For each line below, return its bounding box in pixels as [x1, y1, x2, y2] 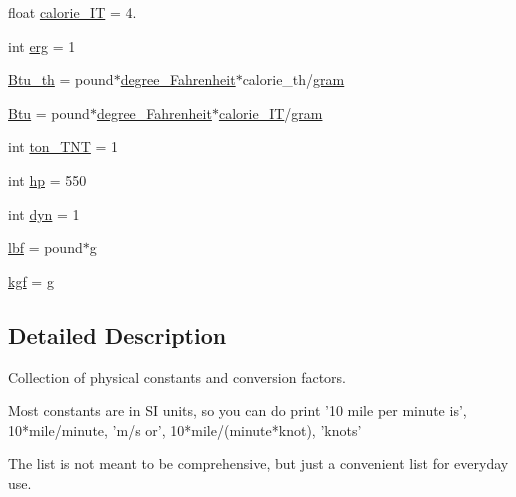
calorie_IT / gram [218, 102, 323, 123]
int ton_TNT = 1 [8, 136, 119, 157]
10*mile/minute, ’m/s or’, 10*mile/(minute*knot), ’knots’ [8, 419, 362, 440]
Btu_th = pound [8, 69, 114, 90]
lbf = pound [8, 237, 83, 258]
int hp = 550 [8, 169, 87, 190]
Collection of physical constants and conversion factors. [8, 366, 347, 387]
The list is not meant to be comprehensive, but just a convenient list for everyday [8, 453, 509, 474]
